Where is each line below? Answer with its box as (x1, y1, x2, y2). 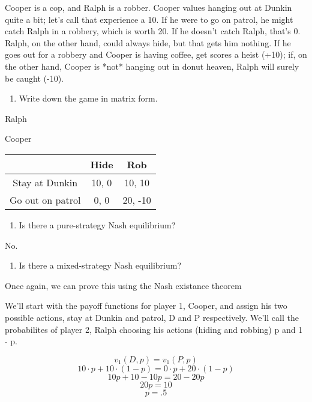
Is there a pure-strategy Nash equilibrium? (19, 218, 176, 231)
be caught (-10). (5, 72, 64, 84)
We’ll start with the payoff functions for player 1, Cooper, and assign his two (5, 299, 287, 312)
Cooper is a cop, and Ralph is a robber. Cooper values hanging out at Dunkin (5, 1, 292, 13)
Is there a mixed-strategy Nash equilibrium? (19, 259, 182, 272)
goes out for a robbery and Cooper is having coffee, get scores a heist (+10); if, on (5, 48, 307, 61)
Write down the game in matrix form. (19, 92, 158, 105)
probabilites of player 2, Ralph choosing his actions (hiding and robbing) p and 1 (5, 323, 303, 335)
